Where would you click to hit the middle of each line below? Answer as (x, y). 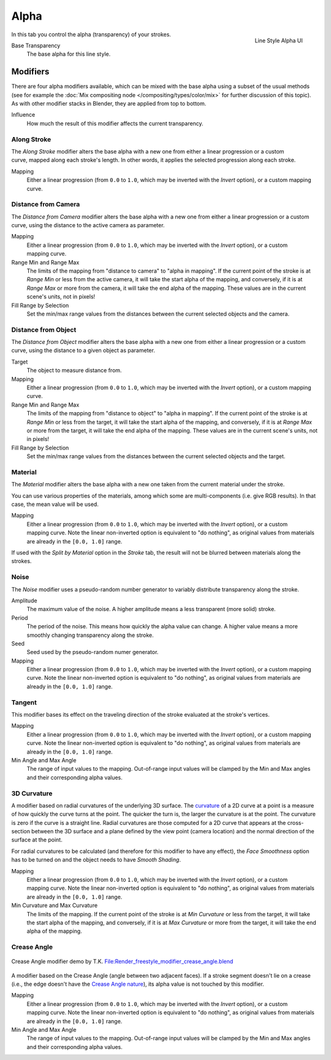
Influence (23, 115)
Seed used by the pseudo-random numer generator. (93, 652)
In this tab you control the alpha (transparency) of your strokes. (91, 34)
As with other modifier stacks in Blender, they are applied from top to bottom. (109, 104)
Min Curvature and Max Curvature (55, 905)
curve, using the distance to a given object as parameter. (83, 351)
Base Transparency (36, 45)
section (21, 832)
